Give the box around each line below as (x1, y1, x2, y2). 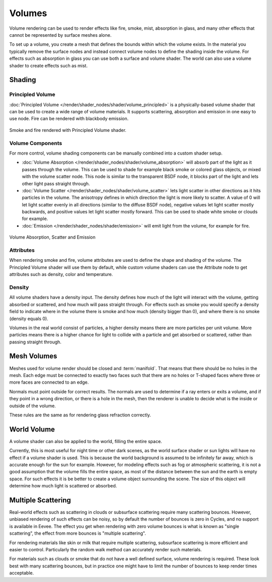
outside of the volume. (9, 403, 56, 409)
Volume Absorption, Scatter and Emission (9, 234, 96, 240)
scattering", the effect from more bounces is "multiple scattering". (9, 530, 146, 536)
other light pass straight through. (22, 180, 90, 186)
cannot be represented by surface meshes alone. (9, 32, 112, 38)
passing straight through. (9, 339, 61, 345)
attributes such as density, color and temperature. (9, 271, 113, 277)
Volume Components (9, 139, 62, 147)
